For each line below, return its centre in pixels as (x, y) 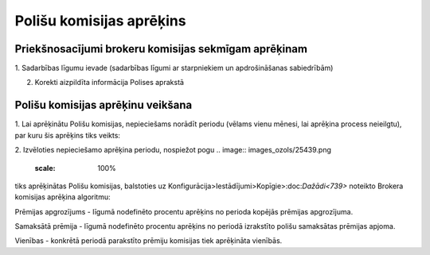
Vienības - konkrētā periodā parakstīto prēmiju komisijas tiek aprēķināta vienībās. (149, 241)
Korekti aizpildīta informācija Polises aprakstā (109, 83)
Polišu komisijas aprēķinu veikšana (104, 105)
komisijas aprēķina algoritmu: (63, 197)
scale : (45, 168)
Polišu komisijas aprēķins (100, 21)
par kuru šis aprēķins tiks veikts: (68, 135)
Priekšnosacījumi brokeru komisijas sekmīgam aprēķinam (161, 49)
